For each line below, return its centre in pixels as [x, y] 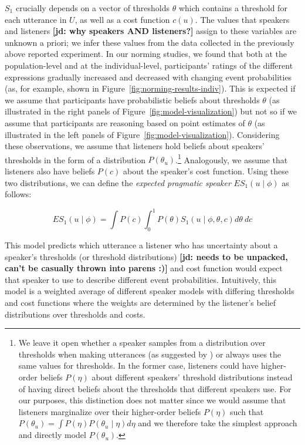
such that [247, 411]
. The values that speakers [242, 19]
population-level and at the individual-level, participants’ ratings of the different [149, 65]
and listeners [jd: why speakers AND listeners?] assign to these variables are [151, 31]
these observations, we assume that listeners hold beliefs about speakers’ [135, 146]
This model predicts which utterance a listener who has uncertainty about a [141, 245]
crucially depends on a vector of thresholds [93, 8]
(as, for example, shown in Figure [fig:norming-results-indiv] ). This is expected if [150, 88]
